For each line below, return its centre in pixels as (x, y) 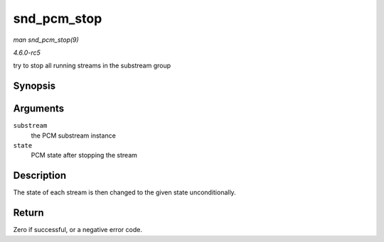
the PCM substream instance (74, 136)
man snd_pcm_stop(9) (46, 40)
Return (28, 213)
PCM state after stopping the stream (84, 155)
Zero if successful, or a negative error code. (78, 230)
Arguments (39, 109)
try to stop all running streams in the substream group (92, 66)
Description (40, 176)
